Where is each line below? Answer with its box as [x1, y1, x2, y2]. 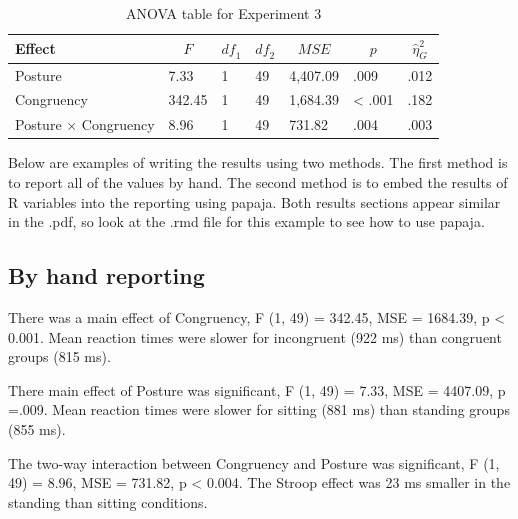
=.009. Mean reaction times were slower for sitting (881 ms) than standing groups [8, 399, 510, 420]
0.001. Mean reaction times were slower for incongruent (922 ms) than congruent [8, 326, 502, 347]
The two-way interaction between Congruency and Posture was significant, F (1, [8, 452, 500, 473]
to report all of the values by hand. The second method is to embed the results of [8, 172, 508, 193]
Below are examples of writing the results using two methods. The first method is [8, 152, 508, 173]
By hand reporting [8, 260, 205, 291]
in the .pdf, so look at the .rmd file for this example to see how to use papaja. [8, 211, 485, 232]
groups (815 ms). [8, 346, 111, 367]
